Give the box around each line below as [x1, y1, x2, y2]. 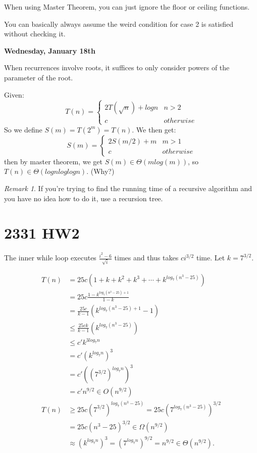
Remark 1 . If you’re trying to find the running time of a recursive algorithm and [4, 183, 252, 193]
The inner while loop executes [4, 252, 96, 263]
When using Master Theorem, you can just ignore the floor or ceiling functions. [4, 2, 250, 12]
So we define [4, 124, 42, 134]
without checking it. [4, 28, 66, 39]
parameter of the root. [4, 72, 73, 82]
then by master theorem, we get [4, 156, 102, 166]
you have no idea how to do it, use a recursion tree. [4, 193, 163, 203]
